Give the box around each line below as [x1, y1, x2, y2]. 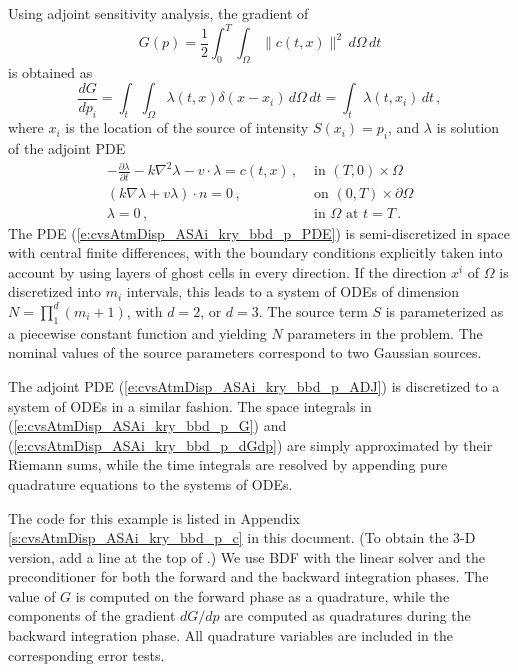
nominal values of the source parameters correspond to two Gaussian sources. [8, 342, 482, 363]
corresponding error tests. [8, 644, 165, 665]
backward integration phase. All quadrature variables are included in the [8, 625, 453, 646]
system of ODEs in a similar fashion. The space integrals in [8, 395, 372, 416]
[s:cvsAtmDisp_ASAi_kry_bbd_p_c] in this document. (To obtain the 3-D [8, 527, 476, 548]
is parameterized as [385, 300, 504, 321]
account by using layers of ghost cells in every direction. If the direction [8, 261, 447, 282]
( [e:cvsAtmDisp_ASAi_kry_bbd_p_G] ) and [8, 415, 287, 436]
